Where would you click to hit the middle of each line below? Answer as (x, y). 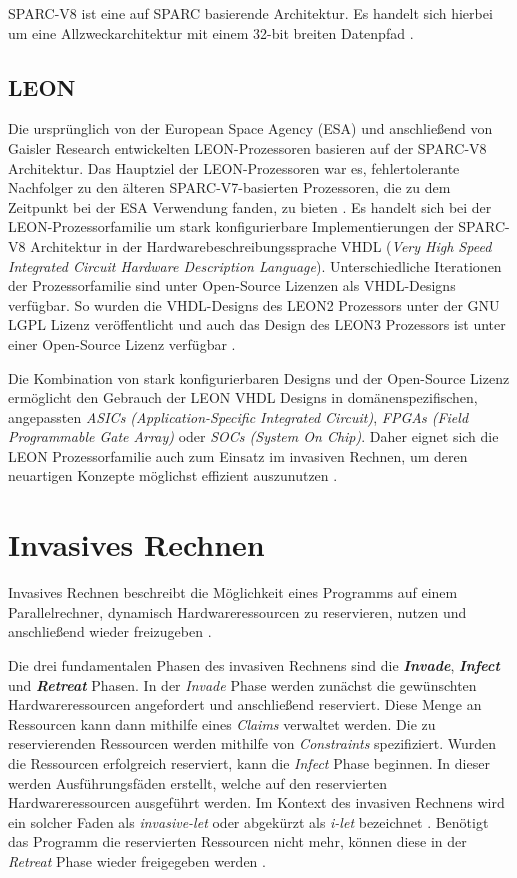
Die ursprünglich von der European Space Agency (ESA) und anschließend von (250, 128)
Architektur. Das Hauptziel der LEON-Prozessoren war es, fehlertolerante (234, 167)
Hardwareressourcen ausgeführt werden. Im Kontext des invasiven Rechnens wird (256, 802)
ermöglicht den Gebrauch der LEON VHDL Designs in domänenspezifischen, (243, 397)
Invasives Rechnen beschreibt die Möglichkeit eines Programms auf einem (233, 592)
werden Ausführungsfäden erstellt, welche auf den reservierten (197, 782)
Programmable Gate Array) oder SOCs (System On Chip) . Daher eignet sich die (253, 436)
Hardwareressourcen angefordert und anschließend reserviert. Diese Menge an (245, 704)
